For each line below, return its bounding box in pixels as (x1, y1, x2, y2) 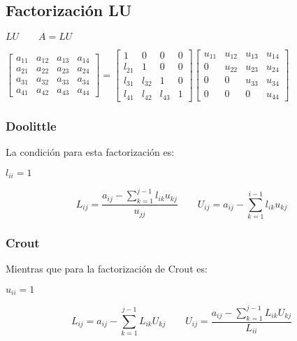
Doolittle (6, 117, 57, 134)
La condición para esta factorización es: (6, 144, 175, 159)
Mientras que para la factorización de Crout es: (6, 261, 208, 276)
